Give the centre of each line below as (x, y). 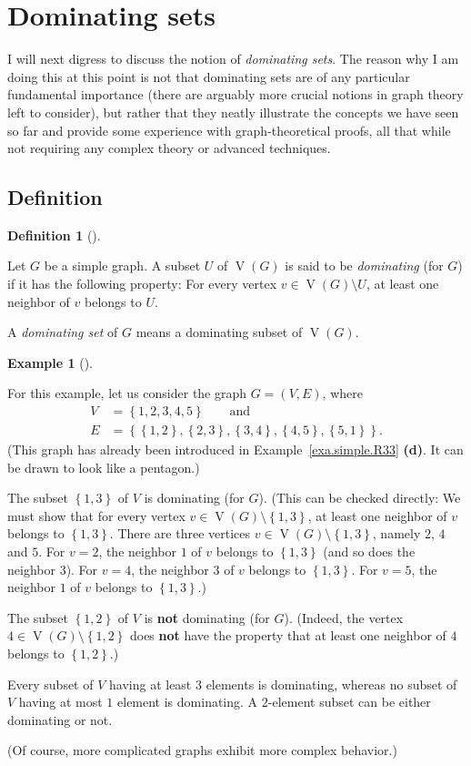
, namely (396, 533)
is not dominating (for (207, 617)
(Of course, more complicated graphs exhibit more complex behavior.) (202, 750)
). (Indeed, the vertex (344, 617)
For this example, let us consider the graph (127, 393)
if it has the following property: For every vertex (142, 284)
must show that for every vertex (96, 515)
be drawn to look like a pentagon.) (104, 467)
